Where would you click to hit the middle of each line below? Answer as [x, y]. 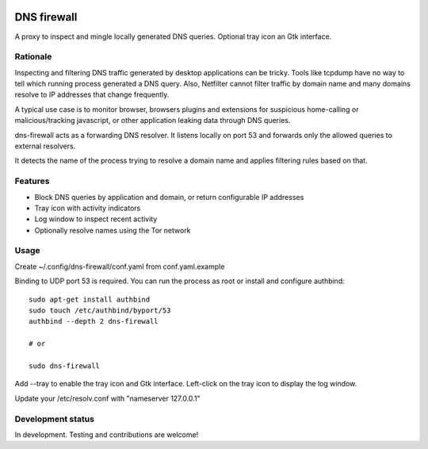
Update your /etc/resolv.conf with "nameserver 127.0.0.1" [108, 398]
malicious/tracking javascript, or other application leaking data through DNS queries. [153, 121]
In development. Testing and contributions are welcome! [107, 434]
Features [32, 181]
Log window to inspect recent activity [96, 219]
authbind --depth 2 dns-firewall [94, 322]
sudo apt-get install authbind [90, 299]
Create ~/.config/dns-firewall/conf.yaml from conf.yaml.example [120, 267]
